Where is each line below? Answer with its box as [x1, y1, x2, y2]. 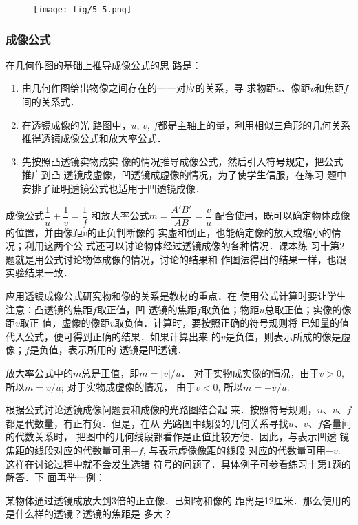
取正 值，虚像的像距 [19, 316, 110, 330]
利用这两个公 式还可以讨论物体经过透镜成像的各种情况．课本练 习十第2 [24, 238, 345, 253]
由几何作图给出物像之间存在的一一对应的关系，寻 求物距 [21, 81, 276, 95]
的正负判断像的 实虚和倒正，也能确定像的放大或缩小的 [87, 225, 332, 239]
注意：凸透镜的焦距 [6, 302, 92, 316]
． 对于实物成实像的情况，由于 [180, 366, 319, 380]
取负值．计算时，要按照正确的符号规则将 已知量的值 [114, 316, 349, 330]
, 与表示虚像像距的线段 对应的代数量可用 [143, 443, 326, 457]
